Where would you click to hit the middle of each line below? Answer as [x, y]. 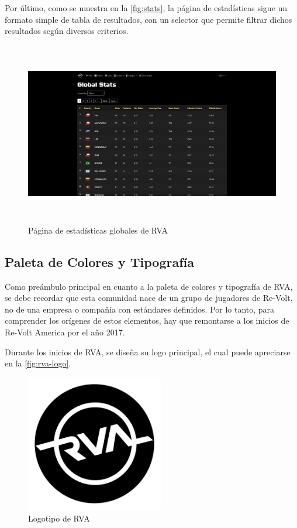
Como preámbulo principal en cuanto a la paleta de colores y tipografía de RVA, [149, 286]
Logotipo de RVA [59, 518]
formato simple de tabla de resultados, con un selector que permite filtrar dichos [148, 19]
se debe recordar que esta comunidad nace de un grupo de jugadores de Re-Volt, [149, 298]
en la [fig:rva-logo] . [38, 363]
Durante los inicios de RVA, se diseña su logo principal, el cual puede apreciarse [148, 352]
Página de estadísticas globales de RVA [98, 230]
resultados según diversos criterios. [67, 31]
